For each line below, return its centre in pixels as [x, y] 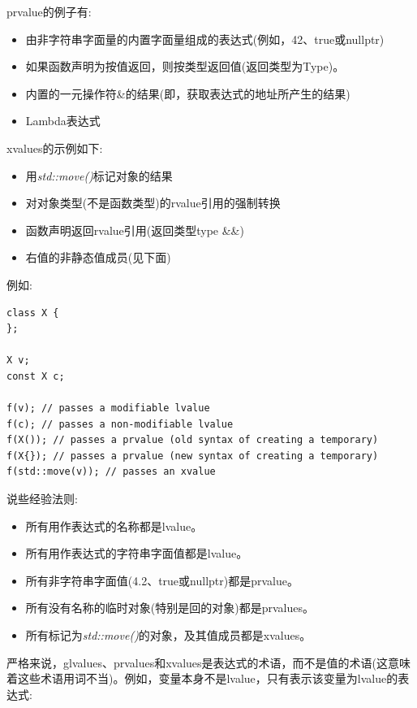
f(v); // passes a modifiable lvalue [108, 408]
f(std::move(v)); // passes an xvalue [111, 472]
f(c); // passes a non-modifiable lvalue [120, 424]
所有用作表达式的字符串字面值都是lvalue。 [137, 553]
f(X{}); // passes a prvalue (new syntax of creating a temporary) [193, 456]
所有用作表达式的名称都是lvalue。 [114, 526]
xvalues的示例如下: [55, 148]
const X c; [36, 376]
